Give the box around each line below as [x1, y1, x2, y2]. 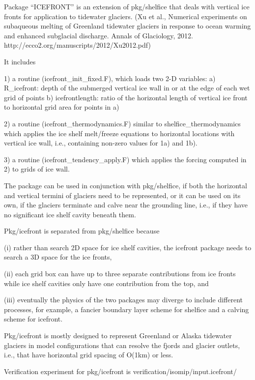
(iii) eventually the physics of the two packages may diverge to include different [4, 294, 243, 305]
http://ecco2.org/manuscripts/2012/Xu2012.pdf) [4, 40, 151, 50]
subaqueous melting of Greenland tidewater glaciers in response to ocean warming [4, 21, 251, 31]
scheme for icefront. [4, 314, 63, 324]
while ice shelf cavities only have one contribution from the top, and [4, 278, 209, 288]
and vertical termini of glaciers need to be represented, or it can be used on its [4, 190, 241, 200]
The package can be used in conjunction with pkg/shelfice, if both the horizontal [4, 180, 247, 190]
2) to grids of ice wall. [4, 164, 70, 174]
